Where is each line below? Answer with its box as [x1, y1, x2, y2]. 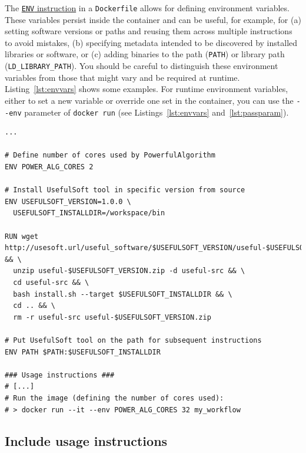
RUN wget [5, 232, 39, 241]
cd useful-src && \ [13, 278, 89, 287]
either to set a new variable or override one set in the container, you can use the [5, 94, 294, 106]
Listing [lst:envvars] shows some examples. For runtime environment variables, [5, 83, 288, 95]
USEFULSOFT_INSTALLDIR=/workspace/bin [13, 209, 165, 218]
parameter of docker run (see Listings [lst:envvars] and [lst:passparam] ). [24, 106, 289, 118]
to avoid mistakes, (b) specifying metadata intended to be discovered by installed [5, 36, 298, 48]
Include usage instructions [5, 432, 168, 450]
